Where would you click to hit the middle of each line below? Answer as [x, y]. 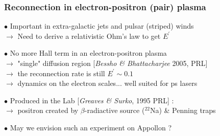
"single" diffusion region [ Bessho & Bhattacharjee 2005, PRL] [113, 63]
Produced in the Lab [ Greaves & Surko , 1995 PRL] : [92, 100]
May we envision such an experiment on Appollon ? [91, 127]
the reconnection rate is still [61, 73]
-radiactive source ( [115, 110]
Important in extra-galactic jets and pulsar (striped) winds [102, 26]
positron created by [48, 110]
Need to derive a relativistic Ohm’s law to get [89, 36]
